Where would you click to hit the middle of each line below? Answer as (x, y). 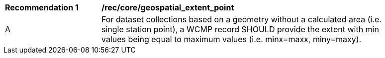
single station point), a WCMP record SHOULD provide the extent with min (240, 29)
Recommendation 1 (42, 7)
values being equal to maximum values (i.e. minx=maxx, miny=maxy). (232, 39)
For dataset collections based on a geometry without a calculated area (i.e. (241, 19)
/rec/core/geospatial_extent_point (168, 7)
